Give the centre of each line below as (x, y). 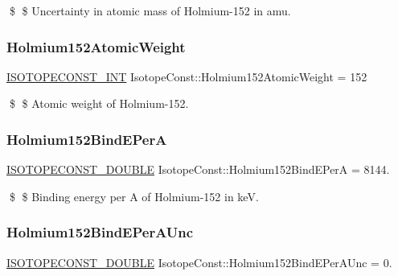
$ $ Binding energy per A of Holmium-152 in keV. (134, 196)
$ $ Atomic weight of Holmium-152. (99, 103)
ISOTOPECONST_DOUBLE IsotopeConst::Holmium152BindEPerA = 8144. (198, 169)
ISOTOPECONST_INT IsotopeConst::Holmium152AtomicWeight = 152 (187, 76)
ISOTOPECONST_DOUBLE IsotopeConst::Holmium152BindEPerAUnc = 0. (199, 262)
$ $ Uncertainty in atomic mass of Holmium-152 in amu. (150, 10)
